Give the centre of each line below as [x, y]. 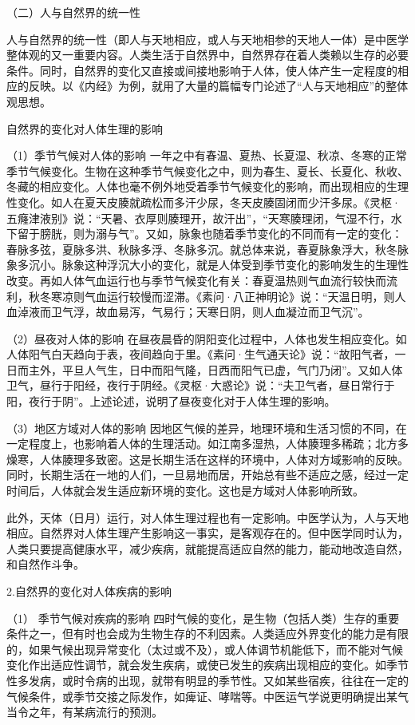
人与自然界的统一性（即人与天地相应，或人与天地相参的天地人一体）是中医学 [207, 39]
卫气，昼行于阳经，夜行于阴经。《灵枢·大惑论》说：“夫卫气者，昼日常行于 [201, 385]
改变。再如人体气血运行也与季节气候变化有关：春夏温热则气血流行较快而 [196, 280]
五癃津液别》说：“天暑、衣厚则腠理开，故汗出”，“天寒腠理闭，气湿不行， [199, 218]
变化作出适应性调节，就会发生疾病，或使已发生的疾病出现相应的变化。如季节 [207, 665]
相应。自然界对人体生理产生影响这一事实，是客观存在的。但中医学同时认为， [207, 533]
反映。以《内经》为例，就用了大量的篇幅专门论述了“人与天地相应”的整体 [218, 86]
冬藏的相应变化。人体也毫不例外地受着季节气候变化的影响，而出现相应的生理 [207, 186]
